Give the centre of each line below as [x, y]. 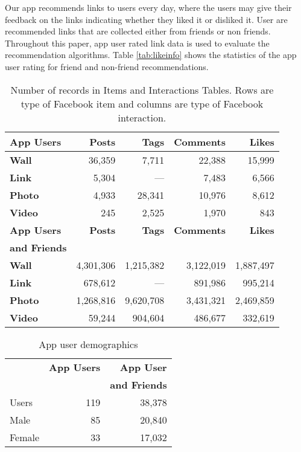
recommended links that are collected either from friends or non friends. [138, 31]
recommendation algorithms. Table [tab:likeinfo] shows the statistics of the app [151, 55]
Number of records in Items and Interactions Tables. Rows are [142, 89]
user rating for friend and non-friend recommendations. [107, 66]
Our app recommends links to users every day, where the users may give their [148, 7]
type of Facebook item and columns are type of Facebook [142, 103]
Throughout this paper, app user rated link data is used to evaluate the [137, 43]
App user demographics [88, 344]
